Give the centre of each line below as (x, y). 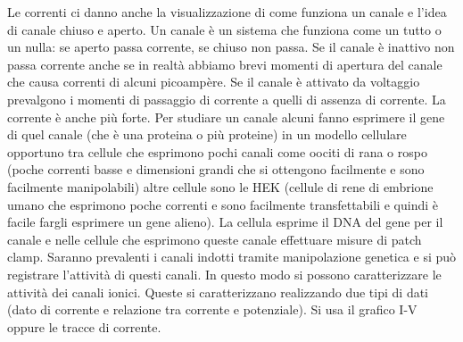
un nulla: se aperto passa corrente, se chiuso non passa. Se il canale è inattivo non (231, 47)
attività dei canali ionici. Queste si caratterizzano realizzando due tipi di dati (218, 292)
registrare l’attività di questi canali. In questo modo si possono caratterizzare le (224, 274)
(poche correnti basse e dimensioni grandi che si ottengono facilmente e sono (216, 169)
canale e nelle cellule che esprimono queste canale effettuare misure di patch (215, 239)
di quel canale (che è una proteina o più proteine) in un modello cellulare (207, 134)
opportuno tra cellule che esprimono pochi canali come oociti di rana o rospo (217, 151)
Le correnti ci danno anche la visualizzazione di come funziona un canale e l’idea (227, 12)
